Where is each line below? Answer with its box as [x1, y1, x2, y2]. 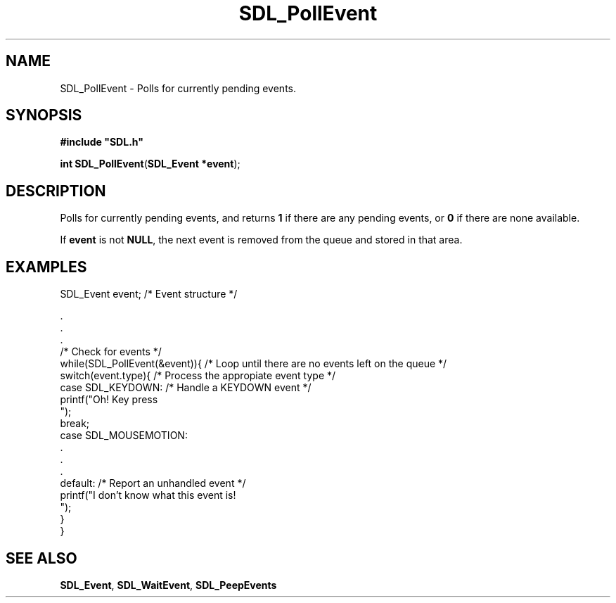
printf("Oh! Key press [60, 393, 158, 406]
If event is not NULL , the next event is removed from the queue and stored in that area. [60, 234, 463, 246]
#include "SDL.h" [60, 136, 143, 148]
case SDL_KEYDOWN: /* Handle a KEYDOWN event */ [60, 381, 312, 394]
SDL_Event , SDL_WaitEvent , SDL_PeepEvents [60, 578, 277, 591]
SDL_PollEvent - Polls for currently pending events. [60, 82, 297, 94]
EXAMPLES [6, 258, 87, 276]
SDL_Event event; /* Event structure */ [60, 288, 238, 300]
